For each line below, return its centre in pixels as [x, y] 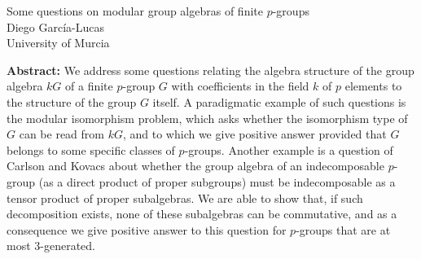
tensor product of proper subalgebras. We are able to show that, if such [185, 198]
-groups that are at [343, 229]
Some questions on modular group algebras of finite [135, 11]
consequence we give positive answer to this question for [147, 229]
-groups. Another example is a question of [289, 149]
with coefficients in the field [240, 86]
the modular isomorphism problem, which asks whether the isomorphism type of [207, 118]
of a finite [89, 86]
